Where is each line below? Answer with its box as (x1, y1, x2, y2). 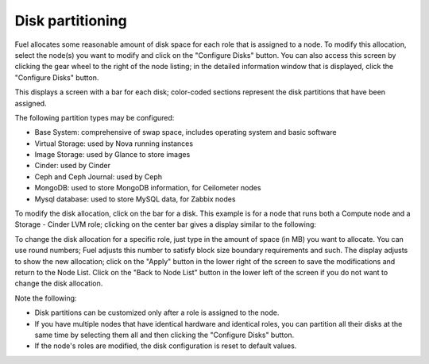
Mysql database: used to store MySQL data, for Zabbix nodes (34, 194, 236, 204)
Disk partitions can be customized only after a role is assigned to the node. (34, 308, 280, 317)
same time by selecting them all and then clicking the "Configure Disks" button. (34, 330, 295, 339)
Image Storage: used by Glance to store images (34, 150, 191, 159)
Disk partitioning (14, 12, 127, 29)
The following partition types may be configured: (14, 113, 175, 122)
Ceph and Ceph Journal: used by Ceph (34, 171, 163, 182)
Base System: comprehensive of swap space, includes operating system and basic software (34, 128, 337, 137)
